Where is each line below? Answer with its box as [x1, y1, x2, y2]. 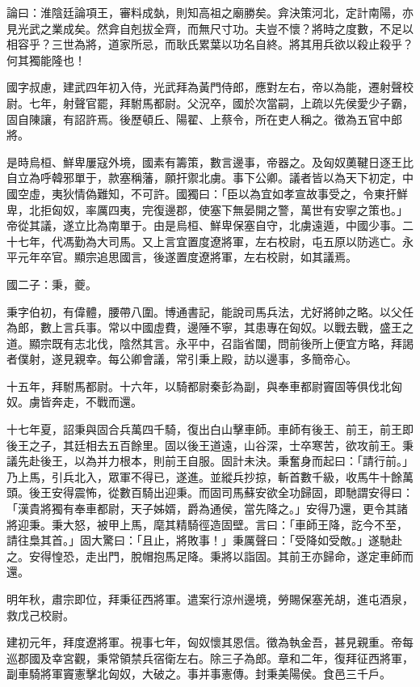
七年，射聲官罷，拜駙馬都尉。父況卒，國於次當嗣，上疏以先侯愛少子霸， [28, 94, 414, 111]
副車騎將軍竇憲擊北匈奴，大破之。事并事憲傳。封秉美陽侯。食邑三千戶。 [6, 665, 391, 682]
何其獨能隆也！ [6, 51, 86, 68]
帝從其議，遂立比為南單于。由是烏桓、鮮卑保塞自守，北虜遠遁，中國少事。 [6, 217, 402, 234]
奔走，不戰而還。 [51, 393, 142, 410]
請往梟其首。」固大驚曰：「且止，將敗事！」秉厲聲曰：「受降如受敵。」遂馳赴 [6, 532, 402, 549]
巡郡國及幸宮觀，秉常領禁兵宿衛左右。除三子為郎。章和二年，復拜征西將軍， [6, 649, 414, 666]
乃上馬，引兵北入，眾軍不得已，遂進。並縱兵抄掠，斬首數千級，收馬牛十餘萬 [6, 468, 414, 485]
